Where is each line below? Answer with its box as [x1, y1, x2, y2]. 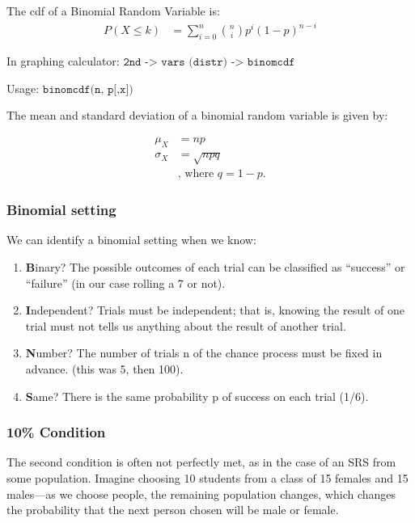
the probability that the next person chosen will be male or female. [6, 501, 339, 518]
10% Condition [6, 422, 106, 442]
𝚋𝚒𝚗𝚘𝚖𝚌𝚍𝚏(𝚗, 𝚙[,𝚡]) [42, 83, 133, 95]
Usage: [6, 79, 40, 96]
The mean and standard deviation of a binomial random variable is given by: [6, 107, 388, 124]
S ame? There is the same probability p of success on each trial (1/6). [25, 387, 369, 404]
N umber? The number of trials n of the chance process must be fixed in [25, 344, 383, 361]
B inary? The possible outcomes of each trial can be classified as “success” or [25, 258, 405, 275]
